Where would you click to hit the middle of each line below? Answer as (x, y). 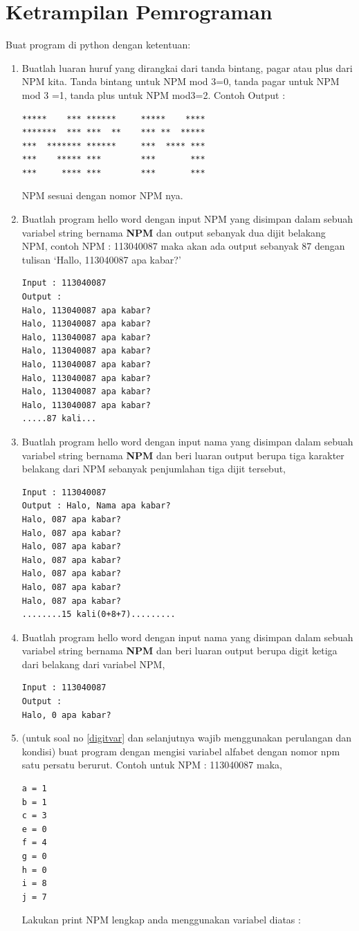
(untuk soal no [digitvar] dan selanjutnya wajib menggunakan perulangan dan (187, 738)
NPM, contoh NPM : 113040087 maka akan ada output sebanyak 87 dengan (183, 246)
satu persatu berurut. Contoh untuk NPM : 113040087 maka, (152, 765)
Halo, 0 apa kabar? (66, 715)
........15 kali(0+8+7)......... (99, 615)
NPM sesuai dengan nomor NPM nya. (102, 195)
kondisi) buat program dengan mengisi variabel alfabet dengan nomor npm (181, 751)
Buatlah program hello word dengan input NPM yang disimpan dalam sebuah (187, 219)
